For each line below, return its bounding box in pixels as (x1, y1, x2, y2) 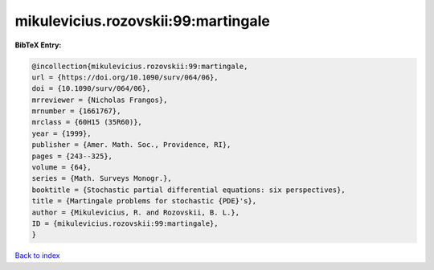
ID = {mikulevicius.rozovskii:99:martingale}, (31, 219, 219, 228)
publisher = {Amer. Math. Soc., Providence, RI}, (31, 141, 231, 149)
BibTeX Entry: (14, 40, 62, 50)
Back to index (14, 251, 60, 260)
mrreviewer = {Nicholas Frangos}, (31, 95, 168, 104)
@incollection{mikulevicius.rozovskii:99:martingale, (31, 61, 248, 71)
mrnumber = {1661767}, (31, 107, 121, 116)
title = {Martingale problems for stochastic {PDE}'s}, (31, 197, 257, 206)
